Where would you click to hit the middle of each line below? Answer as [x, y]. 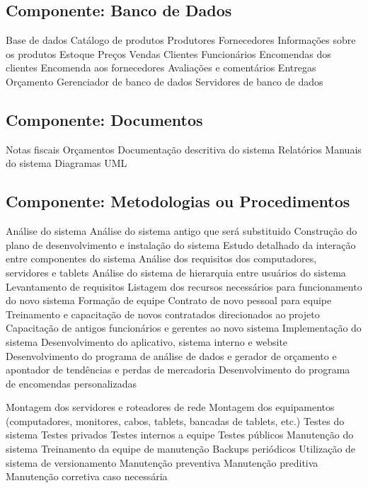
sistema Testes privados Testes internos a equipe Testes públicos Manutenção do [180, 435]
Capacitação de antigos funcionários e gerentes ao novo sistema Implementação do [184, 328]
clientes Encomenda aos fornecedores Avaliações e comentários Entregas [161, 68]
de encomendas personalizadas [71, 383]
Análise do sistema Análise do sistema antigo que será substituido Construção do [182, 231]
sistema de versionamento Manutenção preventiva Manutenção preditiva [162, 462]
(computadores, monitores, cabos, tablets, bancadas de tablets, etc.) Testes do [175, 420]
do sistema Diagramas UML [67, 163]
